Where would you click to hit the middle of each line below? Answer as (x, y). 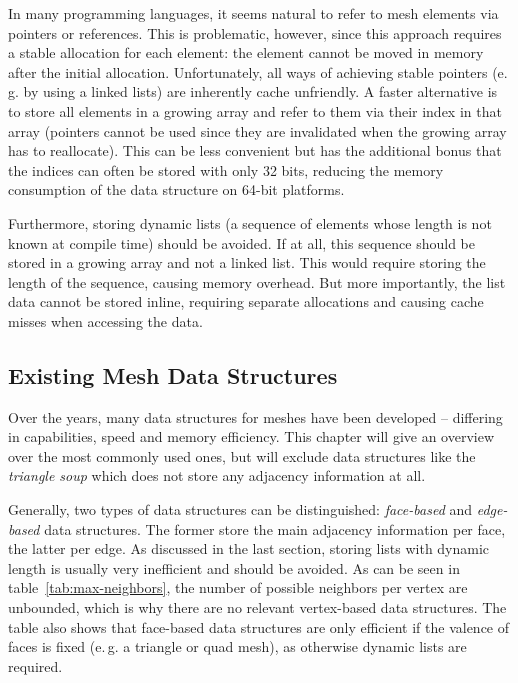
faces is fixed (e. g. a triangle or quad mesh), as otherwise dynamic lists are (237, 646)
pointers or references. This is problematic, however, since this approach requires (255, 32)
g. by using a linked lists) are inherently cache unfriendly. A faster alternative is (253, 91)
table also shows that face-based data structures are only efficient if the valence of (259, 626)
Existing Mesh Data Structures (173, 374)
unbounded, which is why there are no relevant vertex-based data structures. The (257, 607)
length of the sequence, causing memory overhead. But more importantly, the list (257, 281)
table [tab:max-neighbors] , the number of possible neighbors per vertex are (238, 587)
